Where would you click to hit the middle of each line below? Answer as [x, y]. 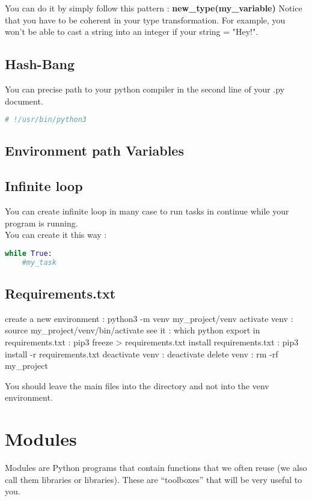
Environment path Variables [94, 150]
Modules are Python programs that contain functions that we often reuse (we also [156, 468]
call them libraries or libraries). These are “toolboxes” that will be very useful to [154, 479]
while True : [29, 253]
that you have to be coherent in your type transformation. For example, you [145, 20]
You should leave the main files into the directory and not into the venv [137, 385]
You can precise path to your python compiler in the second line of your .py [145, 89]
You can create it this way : [56, 235]
